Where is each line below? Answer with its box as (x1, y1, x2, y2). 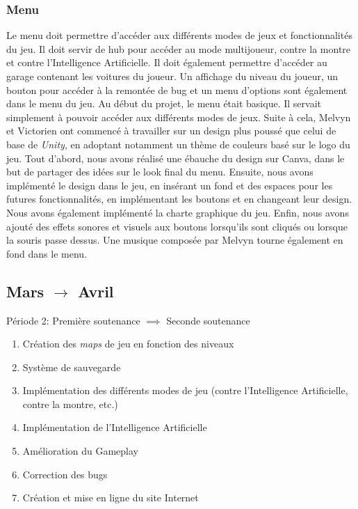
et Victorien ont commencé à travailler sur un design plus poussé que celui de (6, 123, 336, 138)
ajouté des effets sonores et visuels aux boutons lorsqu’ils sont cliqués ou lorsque (6, 219, 348, 233)
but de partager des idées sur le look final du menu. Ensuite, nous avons (6, 164, 314, 179)
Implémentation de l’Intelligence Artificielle (22, 420, 207, 434)
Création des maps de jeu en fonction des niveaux (22, 336, 234, 351)
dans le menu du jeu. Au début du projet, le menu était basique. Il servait (6, 96, 321, 111)
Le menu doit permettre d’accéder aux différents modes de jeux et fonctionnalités (6, 28, 352, 42)
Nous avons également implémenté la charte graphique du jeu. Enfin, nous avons (6, 205, 349, 219)
